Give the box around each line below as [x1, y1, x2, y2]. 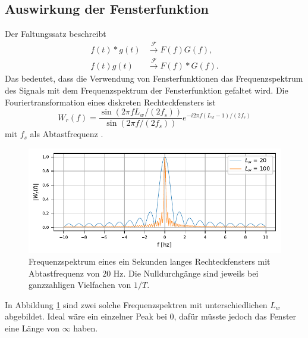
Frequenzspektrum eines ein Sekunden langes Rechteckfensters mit [29, 255, 271, 268]
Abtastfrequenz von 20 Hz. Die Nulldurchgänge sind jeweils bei [29, 266, 259, 279]
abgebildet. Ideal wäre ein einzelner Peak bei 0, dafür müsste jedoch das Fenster [5, 310, 297, 323]
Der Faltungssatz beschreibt [5, 27, 106, 40]
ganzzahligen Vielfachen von [29, 278, 131, 291]
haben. [73, 322, 98, 334]
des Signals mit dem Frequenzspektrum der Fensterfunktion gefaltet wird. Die [5, 84, 288, 97]
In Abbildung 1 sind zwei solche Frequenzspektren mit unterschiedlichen [5, 298, 268, 311]
